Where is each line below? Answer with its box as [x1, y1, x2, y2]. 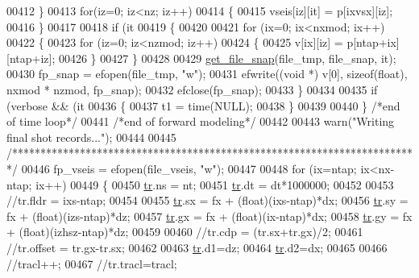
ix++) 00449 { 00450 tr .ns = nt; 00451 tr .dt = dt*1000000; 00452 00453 [35, 176, 394, 193]
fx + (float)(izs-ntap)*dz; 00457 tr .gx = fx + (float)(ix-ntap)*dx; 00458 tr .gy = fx [6, 207, 413, 224]
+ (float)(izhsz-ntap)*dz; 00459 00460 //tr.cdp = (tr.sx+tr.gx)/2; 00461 [6, 223, 363, 240]
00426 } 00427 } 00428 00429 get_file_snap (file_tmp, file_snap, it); [58, 49, 396, 66]
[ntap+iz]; [6, 49, 56, 66]
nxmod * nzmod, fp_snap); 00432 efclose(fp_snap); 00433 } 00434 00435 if [6, 81, 378, 98]
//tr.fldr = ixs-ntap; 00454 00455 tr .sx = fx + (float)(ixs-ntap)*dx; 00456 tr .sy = [6, 192, 409, 209]
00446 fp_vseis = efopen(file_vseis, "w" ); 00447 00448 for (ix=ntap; [21, 160, 357, 176]
